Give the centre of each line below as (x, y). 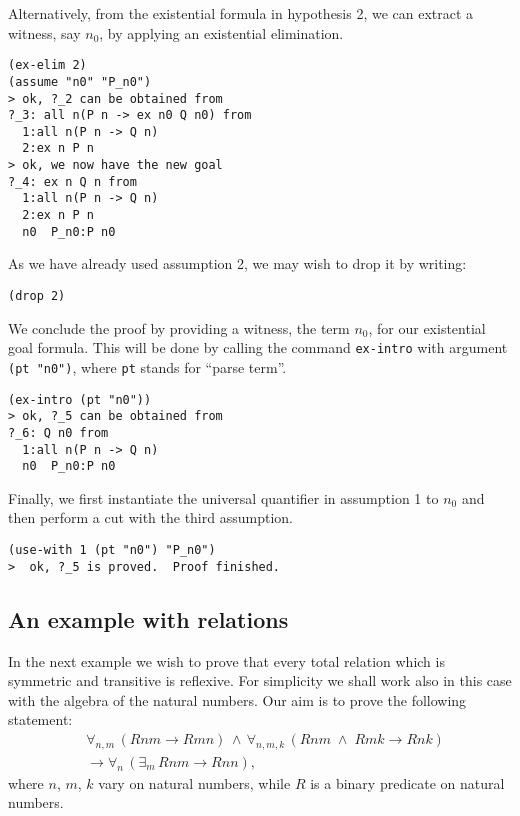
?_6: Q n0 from (58, 432)
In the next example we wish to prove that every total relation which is (226, 660)
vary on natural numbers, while (194, 782)
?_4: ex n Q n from (72, 181)
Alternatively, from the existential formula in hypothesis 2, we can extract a (241, 13)
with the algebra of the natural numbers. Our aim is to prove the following (237, 699)
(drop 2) (37, 296)
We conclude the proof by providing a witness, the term (179, 327)
